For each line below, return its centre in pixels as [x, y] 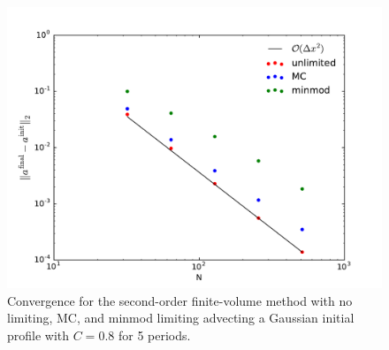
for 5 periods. [154, 335]
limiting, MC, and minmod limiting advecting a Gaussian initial [181, 318]
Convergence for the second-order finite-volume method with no [180, 300]
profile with [38, 335]
